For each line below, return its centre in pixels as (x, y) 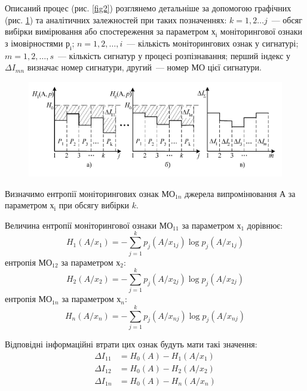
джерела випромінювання (231, 193)
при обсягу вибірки (94, 205)
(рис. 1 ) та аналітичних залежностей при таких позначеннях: (116, 19)
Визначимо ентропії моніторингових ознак (82, 193)
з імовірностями (34, 43)
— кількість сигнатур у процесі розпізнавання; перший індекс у (174, 55)
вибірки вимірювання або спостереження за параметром (107, 31)
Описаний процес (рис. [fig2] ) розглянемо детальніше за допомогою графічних (148, 8)
